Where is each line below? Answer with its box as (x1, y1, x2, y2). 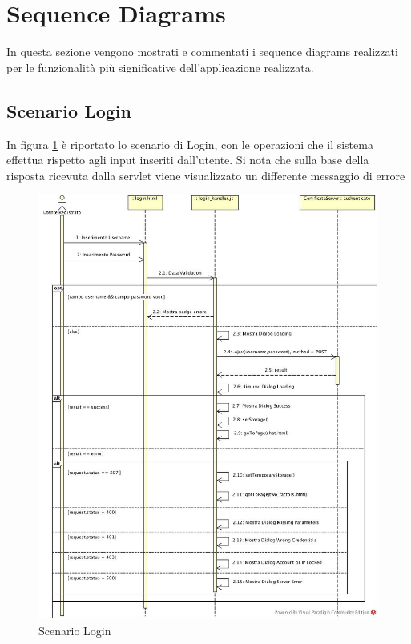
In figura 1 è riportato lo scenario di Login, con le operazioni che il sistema (6, 135, 373, 152)
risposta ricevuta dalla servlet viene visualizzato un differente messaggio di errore (6, 167, 405, 183)
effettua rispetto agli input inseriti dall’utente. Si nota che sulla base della (6, 151, 369, 168)
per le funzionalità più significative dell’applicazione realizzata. (6, 58, 314, 75)
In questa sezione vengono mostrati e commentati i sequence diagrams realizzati (6, 43, 398, 60)
